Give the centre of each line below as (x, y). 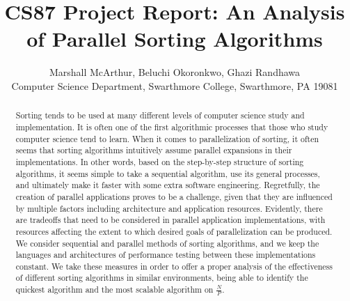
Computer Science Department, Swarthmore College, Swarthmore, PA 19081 (175, 85)
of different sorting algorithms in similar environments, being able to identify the (162, 278)
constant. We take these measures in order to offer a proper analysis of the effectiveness (174, 266)
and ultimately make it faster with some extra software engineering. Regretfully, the (168, 185)
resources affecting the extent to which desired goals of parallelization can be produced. (174, 231)
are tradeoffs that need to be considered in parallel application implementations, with (170, 220)
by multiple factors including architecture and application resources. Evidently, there (169, 208)
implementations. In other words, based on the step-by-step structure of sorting (160, 161)
